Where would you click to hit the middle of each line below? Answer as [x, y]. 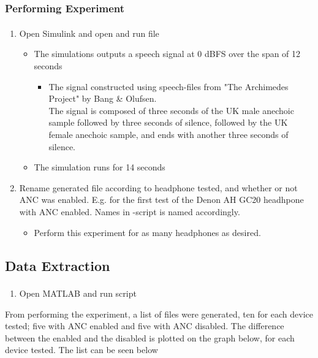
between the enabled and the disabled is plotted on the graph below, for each [150, 337]
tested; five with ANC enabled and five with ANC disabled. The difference [145, 326]
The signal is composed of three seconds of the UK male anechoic [171, 110]
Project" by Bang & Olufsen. [103, 98]
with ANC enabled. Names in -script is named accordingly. [130, 211]
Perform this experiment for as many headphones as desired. [147, 232]
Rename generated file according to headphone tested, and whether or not [158, 187]
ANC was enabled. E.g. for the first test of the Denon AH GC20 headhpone [161, 200]
